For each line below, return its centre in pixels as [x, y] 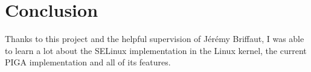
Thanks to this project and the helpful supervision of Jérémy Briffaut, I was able [155, 39]
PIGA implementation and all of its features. [88, 62]
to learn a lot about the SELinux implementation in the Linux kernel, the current [156, 50]
